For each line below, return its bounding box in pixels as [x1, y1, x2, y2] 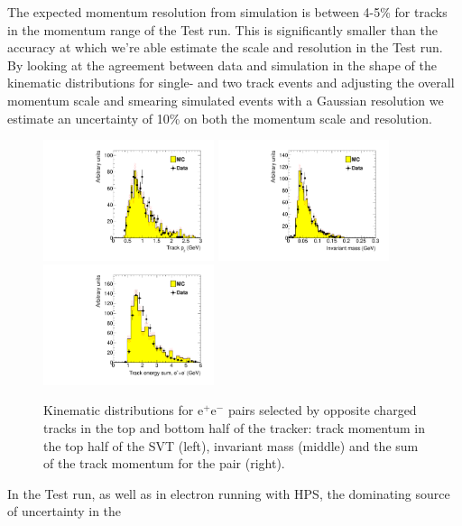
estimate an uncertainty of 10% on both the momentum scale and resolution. [7, 108, 432, 127]
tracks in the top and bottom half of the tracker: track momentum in [43, 419, 425, 438]
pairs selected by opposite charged [227, 401, 417, 420]
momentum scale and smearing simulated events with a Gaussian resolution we [7, 90, 444, 109]
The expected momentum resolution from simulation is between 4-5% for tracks [7, 3, 448, 21]
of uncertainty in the [7, 502, 122, 521]
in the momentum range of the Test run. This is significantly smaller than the [7, 20, 438, 39]
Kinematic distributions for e [43, 401, 204, 420]
